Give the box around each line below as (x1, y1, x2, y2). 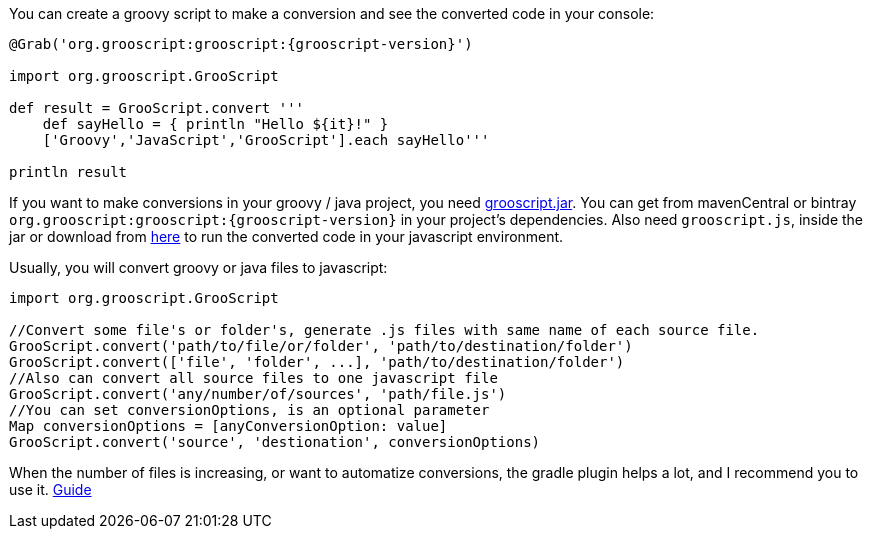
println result (9, 164, 128, 180)
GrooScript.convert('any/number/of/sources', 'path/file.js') (9, 386, 507, 402)
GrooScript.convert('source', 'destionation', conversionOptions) (9, 434, 541, 450)
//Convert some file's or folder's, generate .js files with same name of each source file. (9, 322, 760, 338)
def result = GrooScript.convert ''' (9, 100, 305, 116)
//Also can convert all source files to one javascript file (9, 370, 498, 386)
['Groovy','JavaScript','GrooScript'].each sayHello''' (42, 132, 490, 148)
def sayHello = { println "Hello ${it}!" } (42, 116, 389, 132)
